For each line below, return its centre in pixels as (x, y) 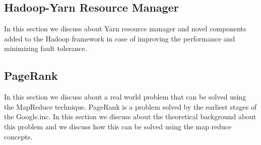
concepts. (18, 136)
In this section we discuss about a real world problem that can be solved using (125, 97)
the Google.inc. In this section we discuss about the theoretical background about (130, 116)
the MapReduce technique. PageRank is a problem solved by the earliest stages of (130, 106)
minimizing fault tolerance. (46, 48)
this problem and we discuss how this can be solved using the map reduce (118, 126)
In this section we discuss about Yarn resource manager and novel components (125, 29)
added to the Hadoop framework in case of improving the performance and (120, 38)
